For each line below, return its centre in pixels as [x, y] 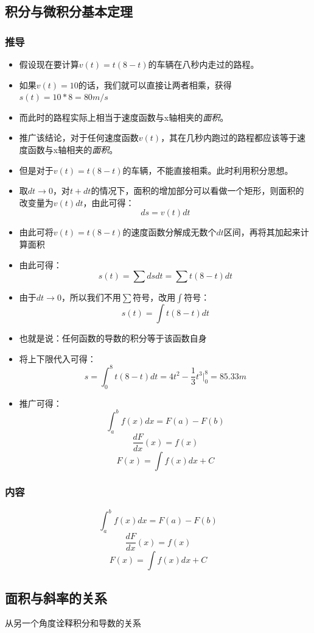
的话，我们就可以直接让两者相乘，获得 [155, 84]
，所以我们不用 [91, 297]
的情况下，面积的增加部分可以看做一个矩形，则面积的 [197, 191]
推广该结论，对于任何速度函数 [79, 138]
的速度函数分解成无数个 [169, 232]
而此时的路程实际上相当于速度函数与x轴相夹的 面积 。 [124, 117]
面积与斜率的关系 [56, 597]
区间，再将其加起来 [262, 232]
